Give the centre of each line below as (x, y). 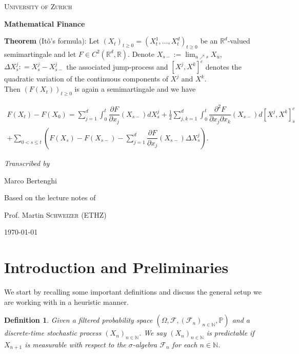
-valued (239, 41)
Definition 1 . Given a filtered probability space (78, 320)
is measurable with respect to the (75, 345)
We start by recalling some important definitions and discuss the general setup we (133, 292)
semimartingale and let (40, 54)
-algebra (145, 345)
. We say (153, 333)
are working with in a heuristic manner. (66, 301)
